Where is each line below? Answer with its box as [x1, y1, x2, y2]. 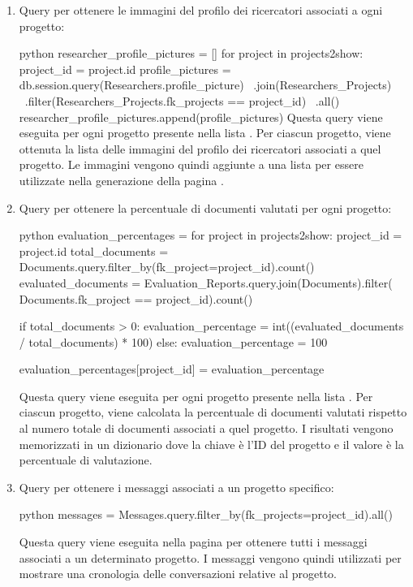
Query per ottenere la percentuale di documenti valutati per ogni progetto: [19, 199, 392, 216]
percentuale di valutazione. [19, 451, 153, 468]
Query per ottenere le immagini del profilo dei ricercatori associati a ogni [19, 2, 383, 18]
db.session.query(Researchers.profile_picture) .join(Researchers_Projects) [19, 76, 392, 93]
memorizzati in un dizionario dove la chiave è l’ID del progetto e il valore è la [19, 435, 404, 452]
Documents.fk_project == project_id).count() [19, 290, 253, 307]
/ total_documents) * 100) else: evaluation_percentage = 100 [19, 333, 328, 350]
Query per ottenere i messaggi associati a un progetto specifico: [19, 478, 334, 495]
